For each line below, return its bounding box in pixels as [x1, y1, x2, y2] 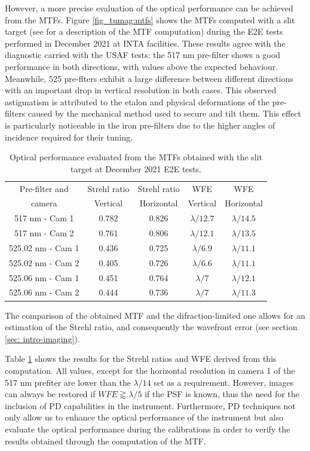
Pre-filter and [19, 182, 69, 194]
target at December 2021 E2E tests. [70, 162, 201, 175]
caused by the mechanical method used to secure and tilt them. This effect [28, 107, 302, 120]
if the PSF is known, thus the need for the [145, 388, 300, 400]
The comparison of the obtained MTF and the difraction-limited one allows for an [5, 309, 305, 321]
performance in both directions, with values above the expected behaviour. [5, 60, 278, 72]
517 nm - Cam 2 [14, 227, 74, 239]
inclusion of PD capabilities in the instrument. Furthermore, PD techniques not [5, 399, 296, 412]
